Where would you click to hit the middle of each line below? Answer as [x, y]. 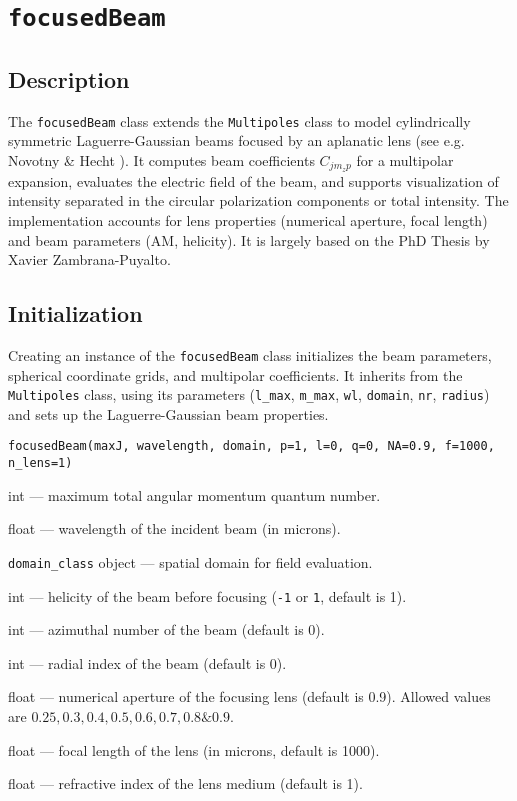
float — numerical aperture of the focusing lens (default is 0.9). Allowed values [249, 696]
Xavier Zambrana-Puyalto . [89, 259]
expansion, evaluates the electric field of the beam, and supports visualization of [253, 180]
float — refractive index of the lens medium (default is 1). [185, 783]
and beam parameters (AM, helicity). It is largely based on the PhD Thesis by [249, 239]
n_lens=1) [40, 463]
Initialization [75, 313]
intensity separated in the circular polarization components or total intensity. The [258, 200]
